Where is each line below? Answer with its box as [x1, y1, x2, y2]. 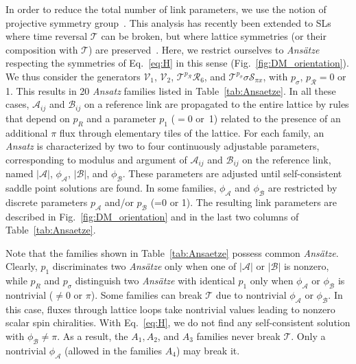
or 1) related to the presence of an [195, 111, 341, 125]
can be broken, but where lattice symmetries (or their [101, 29, 327, 43]
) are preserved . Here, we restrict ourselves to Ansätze [88, 42, 320, 56]
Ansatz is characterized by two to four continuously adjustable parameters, [5, 139, 320, 153]
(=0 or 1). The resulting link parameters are [150, 194, 337, 209]
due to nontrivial [215, 288, 287, 302]
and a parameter [86, 111, 156, 125]
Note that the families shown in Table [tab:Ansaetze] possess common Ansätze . [5, 245, 339, 260]
